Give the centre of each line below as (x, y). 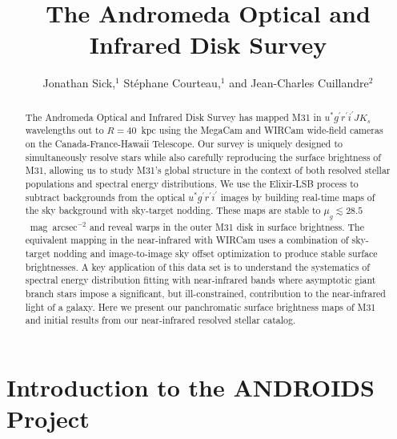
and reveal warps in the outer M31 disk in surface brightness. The (227, 226)
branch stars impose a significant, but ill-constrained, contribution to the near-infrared (205, 293)
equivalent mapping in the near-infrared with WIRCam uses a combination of (187, 240)
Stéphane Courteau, (172, 83)
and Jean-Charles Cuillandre (299, 83)
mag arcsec (54, 226)
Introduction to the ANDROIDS (190, 387)
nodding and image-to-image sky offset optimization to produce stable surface (215, 253)
